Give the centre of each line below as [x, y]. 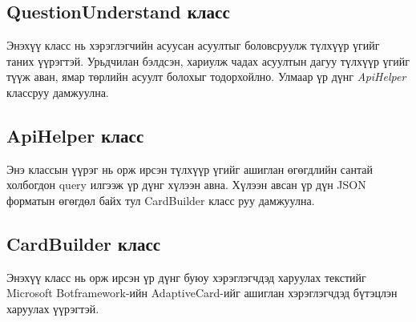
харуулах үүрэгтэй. [53, 308]
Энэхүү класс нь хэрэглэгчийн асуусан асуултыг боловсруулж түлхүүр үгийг [193, 45]
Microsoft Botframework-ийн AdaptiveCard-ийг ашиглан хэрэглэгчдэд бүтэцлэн [202, 293]
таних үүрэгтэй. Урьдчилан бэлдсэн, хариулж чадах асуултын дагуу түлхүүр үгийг [208, 60]
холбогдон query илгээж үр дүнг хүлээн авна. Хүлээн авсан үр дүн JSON [186, 185]
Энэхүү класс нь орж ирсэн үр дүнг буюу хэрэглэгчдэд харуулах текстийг [186, 277]
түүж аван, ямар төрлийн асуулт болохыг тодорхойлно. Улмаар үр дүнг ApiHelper [206, 76]
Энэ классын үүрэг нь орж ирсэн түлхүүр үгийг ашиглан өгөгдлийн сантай [190, 169]
